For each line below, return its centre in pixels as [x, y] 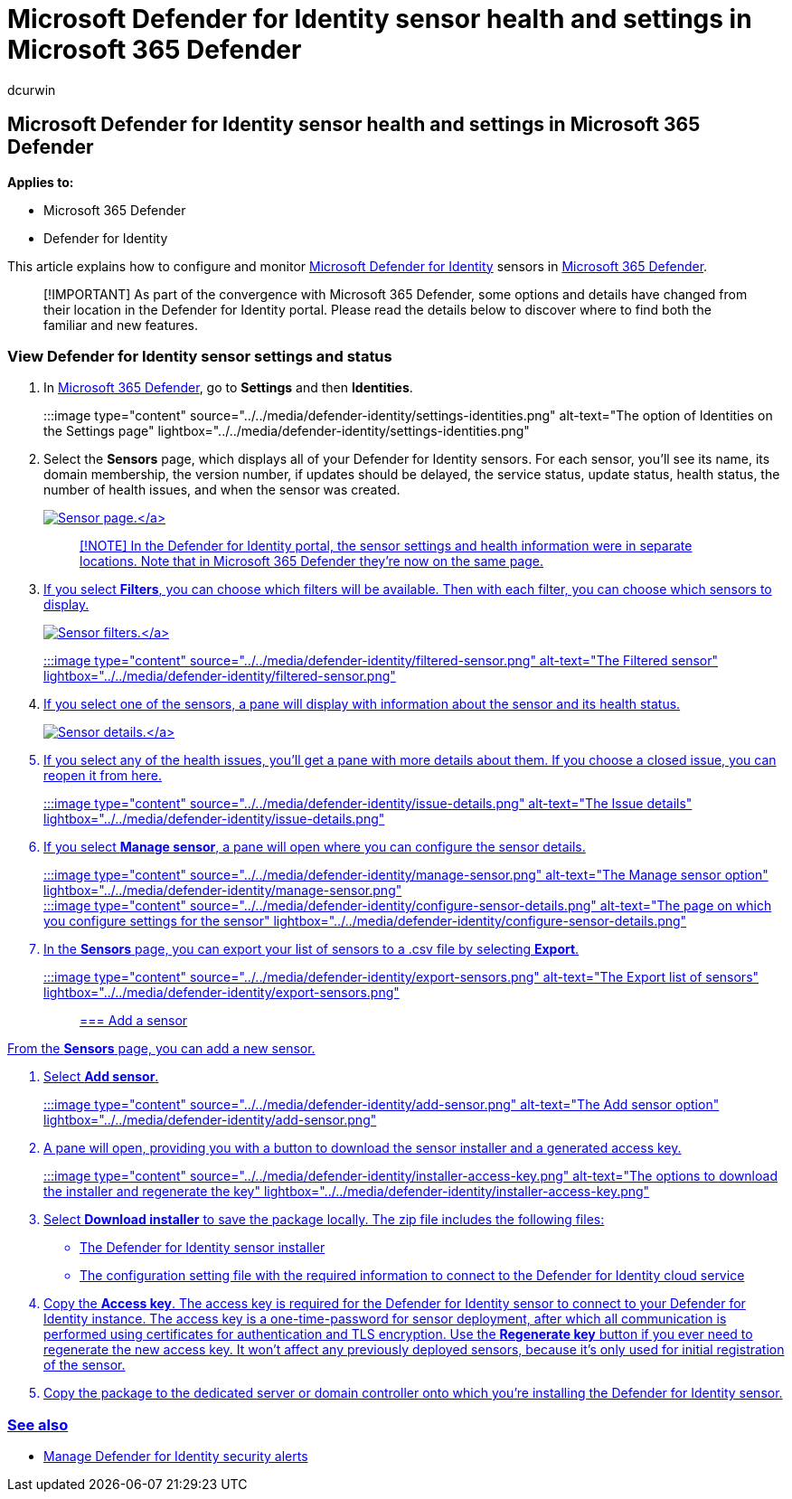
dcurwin [32, 90]
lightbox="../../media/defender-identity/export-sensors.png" [222, 993]
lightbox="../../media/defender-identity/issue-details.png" [214, 819]
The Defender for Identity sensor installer [203, 1248]
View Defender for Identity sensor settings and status [200, 356]
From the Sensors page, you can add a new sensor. [161, 1049]
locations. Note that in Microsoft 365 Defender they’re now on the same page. [312, 561]
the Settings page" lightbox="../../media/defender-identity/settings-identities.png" [287, 431]
